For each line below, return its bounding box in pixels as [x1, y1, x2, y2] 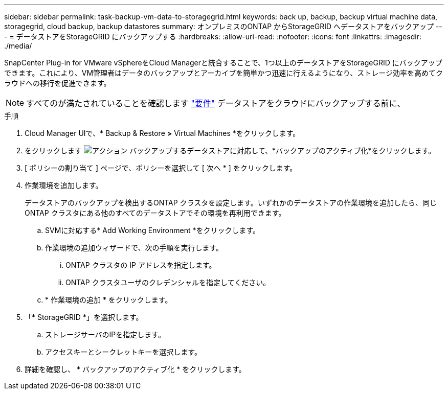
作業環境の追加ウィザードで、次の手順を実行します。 [45, 243, 223, 252]
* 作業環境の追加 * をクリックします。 [45, 295, 172, 304]
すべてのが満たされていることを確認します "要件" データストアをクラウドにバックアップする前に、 [26, 98, 406, 108]
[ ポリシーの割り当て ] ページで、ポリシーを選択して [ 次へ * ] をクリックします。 [25, 164, 297, 172]
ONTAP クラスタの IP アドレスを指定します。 [65, 261, 216, 269]
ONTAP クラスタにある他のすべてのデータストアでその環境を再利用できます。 [25, 208, 286, 217]
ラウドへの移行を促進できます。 [4, 79, 111, 87]
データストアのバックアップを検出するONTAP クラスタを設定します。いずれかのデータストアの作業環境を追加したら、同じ [25, 198, 437, 207]
